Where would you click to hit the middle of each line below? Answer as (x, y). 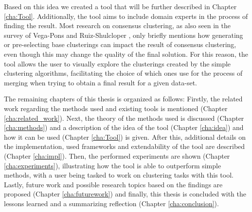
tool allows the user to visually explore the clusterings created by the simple (117, 63)
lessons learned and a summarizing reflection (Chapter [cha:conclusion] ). (111, 203)
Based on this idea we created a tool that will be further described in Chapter (120, 6)
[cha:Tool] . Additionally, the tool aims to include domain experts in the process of (126, 16)
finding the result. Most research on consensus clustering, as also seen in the (117, 25)
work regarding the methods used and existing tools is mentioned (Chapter (116, 108)
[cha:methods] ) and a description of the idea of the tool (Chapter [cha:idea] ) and (124, 127)
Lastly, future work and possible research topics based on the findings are (113, 184)
